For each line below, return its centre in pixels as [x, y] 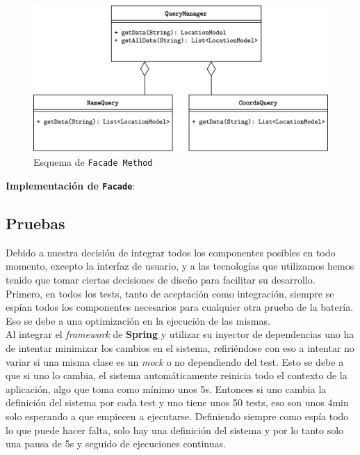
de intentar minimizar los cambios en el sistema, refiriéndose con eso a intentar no [180, 348]
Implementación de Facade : [71, 185]
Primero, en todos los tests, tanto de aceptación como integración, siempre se [170, 293]
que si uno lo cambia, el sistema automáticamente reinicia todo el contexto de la [177, 375]
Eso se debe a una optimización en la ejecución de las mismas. [138, 320]
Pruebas [35, 223]
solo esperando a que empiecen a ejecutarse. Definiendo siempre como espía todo [177, 416]
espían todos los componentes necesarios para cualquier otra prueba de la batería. [180, 307]
